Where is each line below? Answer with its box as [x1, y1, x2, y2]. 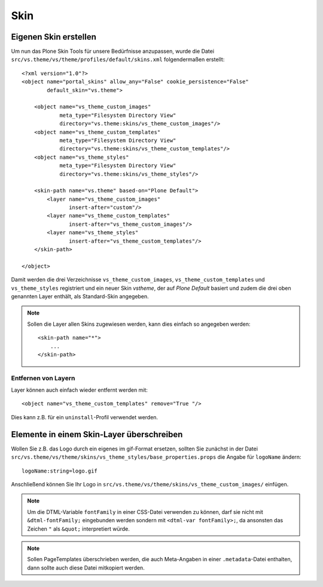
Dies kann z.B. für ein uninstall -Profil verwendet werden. [11, 413, 159, 420]
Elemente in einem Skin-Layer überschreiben [11, 429, 183, 440]
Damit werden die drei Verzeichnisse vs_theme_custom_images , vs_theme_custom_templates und [11, 276, 266, 283]
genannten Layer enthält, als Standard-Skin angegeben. [11, 293, 149, 299]
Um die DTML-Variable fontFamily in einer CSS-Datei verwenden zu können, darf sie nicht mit [27, 508, 263, 515]
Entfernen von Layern [11, 374, 75, 382]
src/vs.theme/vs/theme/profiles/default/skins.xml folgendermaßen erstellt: [11, 56, 225, 63]
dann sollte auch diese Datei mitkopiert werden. [27, 564, 145, 571]
